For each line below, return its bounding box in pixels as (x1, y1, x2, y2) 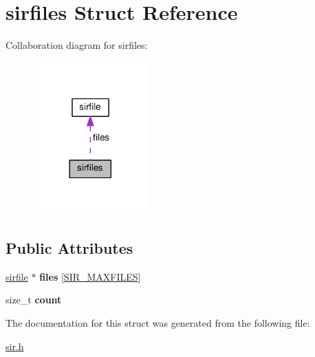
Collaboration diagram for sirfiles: (6, 38, 148, 52)
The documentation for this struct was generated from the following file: (6, 315, 310, 329)
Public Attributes (6, 237, 133, 258)
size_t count (6, 292, 62, 307)
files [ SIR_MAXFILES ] (39, 269, 141, 283)
